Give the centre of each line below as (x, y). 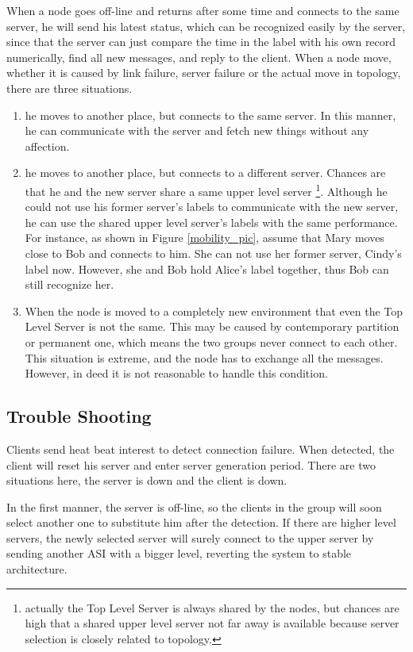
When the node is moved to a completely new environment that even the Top (214, 311)
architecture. (37, 569)
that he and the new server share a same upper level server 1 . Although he (206, 190)
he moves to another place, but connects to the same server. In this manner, (210, 115)
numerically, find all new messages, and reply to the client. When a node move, (199, 57)
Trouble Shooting (79, 416)
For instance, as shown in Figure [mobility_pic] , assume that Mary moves (205, 238)
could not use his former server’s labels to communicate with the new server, (212, 207)
